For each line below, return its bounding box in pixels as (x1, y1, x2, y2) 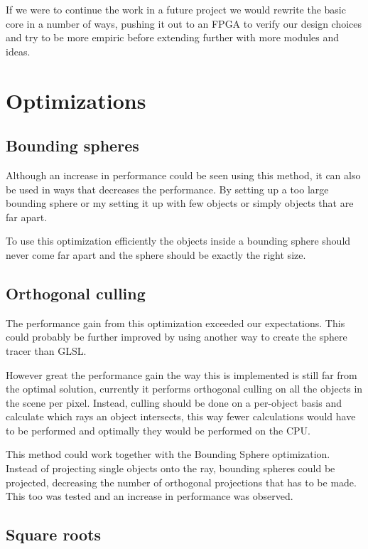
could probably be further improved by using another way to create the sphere (6, 329, 347, 344)
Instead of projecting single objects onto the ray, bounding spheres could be (6, 461, 335, 476)
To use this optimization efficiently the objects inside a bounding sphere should (6, 233, 351, 248)
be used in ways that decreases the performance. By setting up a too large (6, 181, 329, 196)
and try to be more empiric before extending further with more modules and (6, 30, 339, 45)
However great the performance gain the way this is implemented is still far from (6, 367, 357, 382)
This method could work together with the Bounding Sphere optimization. (6, 447, 330, 462)
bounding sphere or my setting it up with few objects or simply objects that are (6, 196, 354, 210)
